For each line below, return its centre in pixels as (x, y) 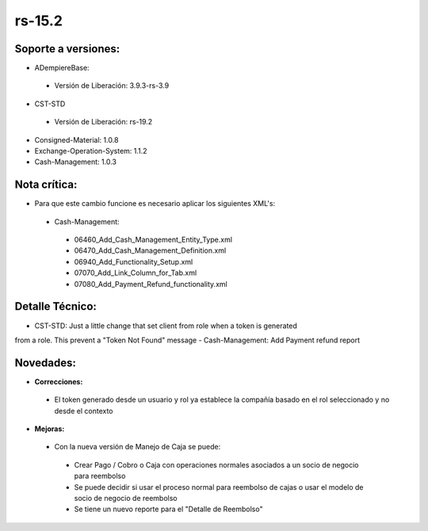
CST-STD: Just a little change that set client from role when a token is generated (166, 326)
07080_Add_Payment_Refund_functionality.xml (151, 284)
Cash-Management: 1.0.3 (75, 162)
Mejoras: (50, 429)
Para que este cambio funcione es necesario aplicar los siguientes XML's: (155, 204)
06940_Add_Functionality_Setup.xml (134, 262)
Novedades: (46, 363)
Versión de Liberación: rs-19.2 (103, 122)
